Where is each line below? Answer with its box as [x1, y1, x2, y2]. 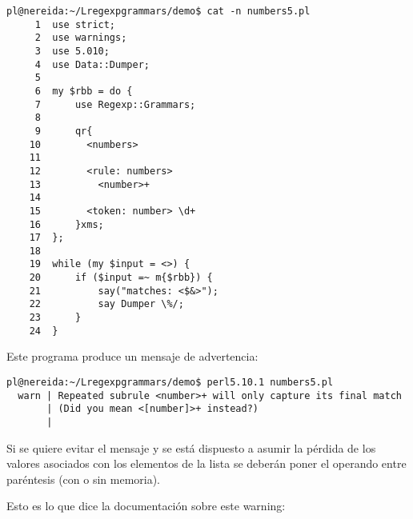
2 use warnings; [34, 32, 127, 44]
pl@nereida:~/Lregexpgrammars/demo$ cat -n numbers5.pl [6, 6, 311, 17]
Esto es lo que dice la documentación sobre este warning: [6, 497, 286, 514]
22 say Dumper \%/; [29, 298, 184, 310]
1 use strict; [34, 18, 116, 30]
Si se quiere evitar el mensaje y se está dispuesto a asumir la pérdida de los [6, 439, 376, 456]
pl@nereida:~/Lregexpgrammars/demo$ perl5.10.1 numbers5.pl [6, 377, 334, 388]
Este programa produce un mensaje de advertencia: [6, 348, 259, 365]
